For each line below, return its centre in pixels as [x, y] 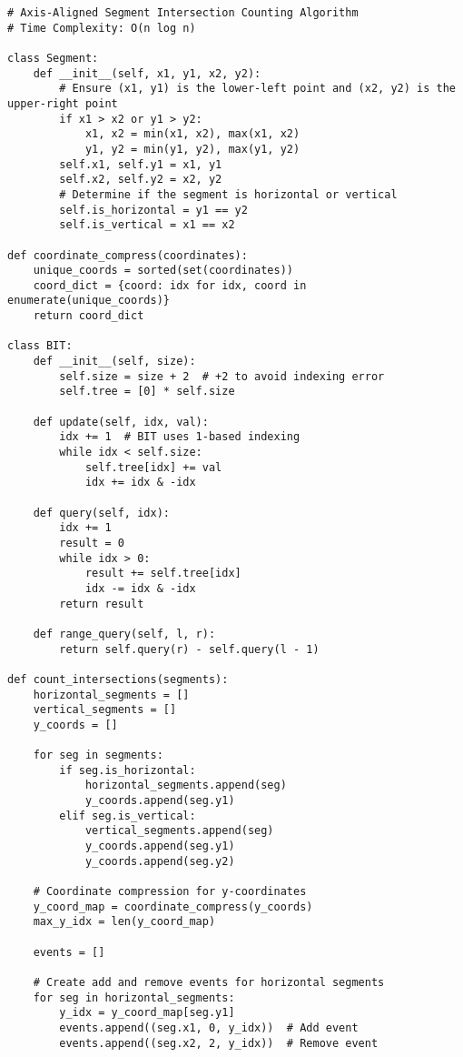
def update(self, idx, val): [121, 422]
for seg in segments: [98, 755]
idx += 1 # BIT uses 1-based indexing [180, 437]
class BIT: [40, 346]
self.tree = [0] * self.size [147, 392]
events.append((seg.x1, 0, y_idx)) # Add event [209, 1027]
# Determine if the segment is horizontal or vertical [228, 194]
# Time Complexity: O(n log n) [102, 28]
